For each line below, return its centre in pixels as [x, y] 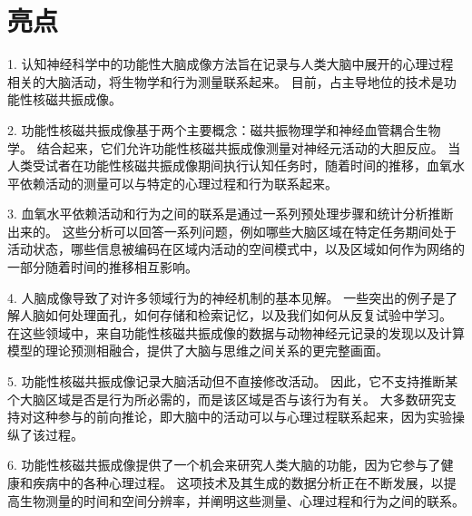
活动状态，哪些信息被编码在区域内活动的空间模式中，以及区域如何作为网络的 [236, 249]
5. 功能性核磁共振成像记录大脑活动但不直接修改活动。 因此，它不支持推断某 [233, 381]
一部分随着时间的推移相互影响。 [103, 267]
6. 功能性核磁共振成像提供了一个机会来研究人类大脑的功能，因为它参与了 [224, 465]
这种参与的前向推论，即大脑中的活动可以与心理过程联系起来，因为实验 [242, 417]
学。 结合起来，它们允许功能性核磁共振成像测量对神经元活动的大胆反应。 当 [234, 147]
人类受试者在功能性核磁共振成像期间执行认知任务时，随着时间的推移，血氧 [230, 166]
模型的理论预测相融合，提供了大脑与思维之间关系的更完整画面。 [198, 350]
